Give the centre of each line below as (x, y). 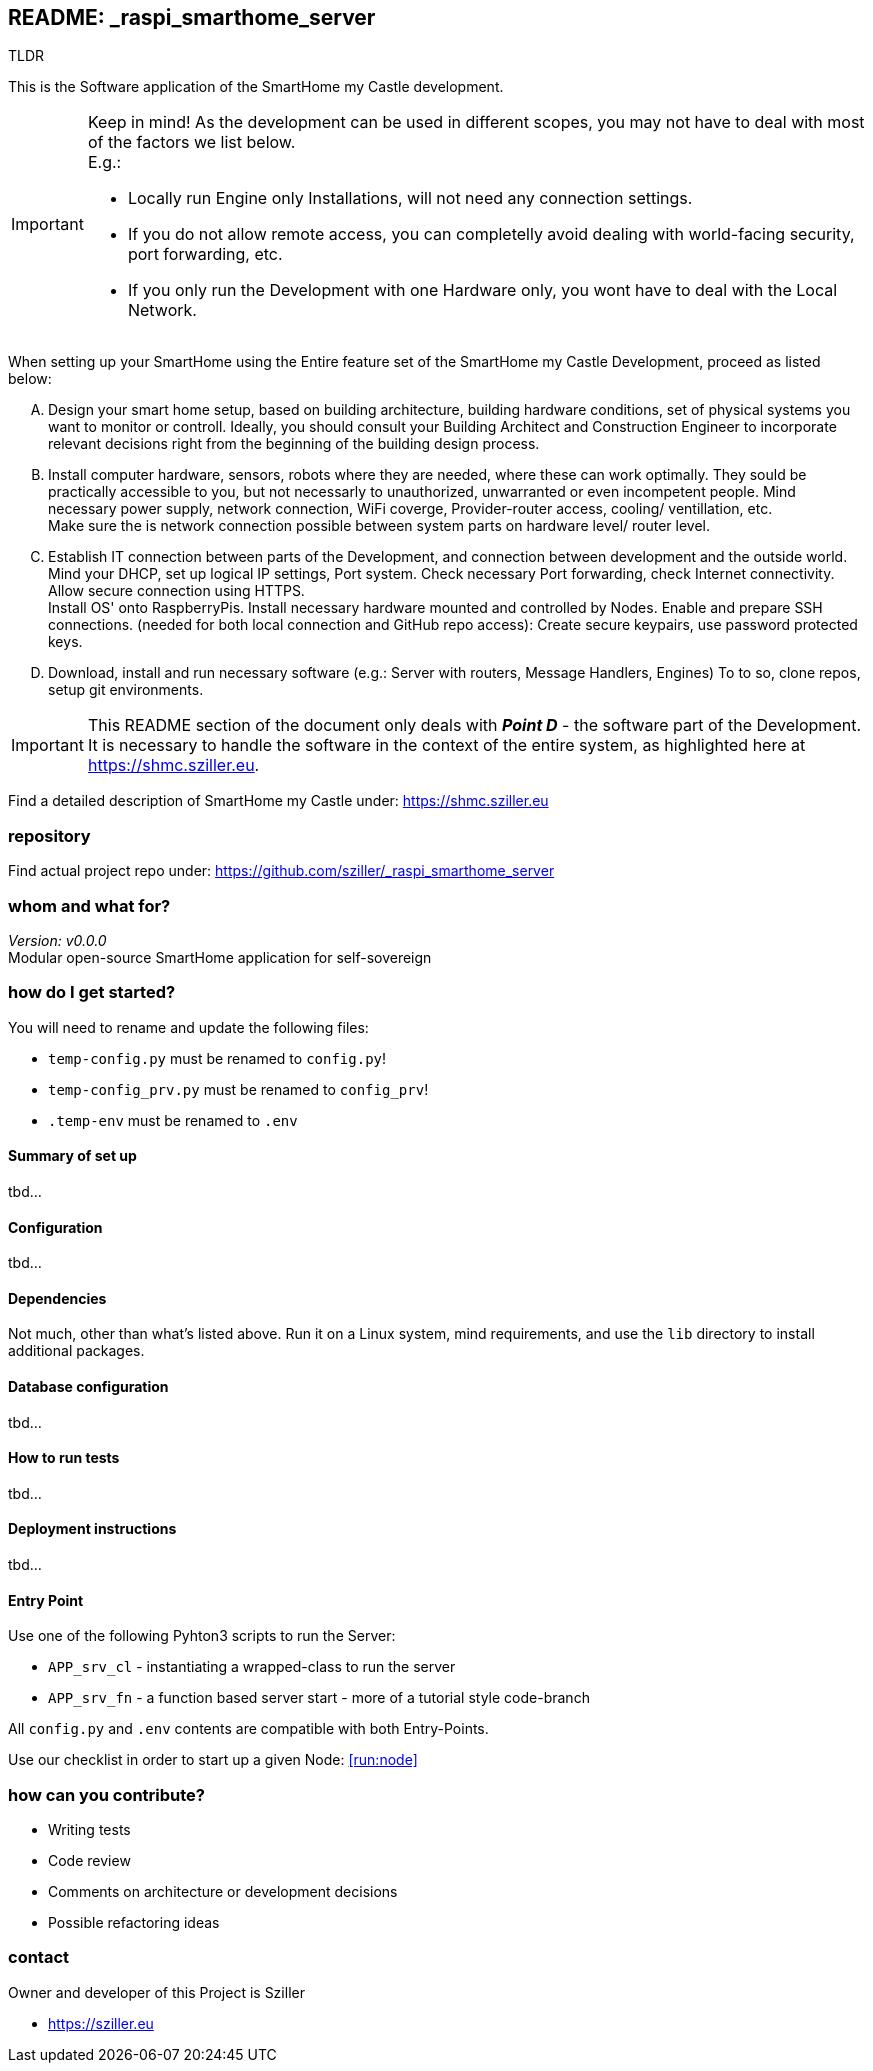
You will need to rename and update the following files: (188, 1027)
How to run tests (64, 1458)
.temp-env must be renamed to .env (173, 1120)
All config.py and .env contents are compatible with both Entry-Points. (248, 1729)
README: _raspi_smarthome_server (192, 17)
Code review (89, 1860)
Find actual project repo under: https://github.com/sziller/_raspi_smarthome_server (281, 871)
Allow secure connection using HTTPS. (176, 591)
